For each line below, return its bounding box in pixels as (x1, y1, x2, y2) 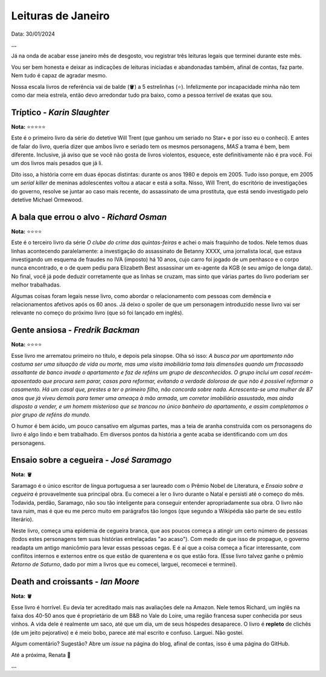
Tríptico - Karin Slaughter (11, 107, 110, 117)
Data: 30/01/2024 (11, 30, 56, 37)
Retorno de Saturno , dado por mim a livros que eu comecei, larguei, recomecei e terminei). (11, 561, 238, 568)
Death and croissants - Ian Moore (11, 577, 140, 587)
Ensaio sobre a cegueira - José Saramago (11, 455, 172, 465)
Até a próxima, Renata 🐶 (11, 651, 71, 658)
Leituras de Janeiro (11, 9, 110, 22)
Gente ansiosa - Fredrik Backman (11, 325, 140, 335)
